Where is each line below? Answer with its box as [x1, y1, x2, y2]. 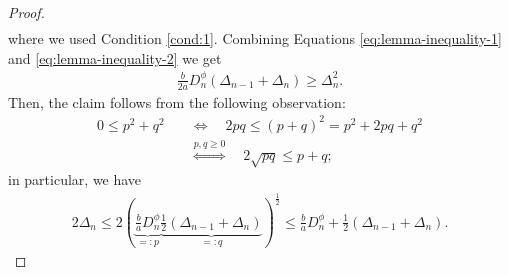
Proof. [8, 2, 45, 22]
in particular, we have [8, 169, 142, 190]
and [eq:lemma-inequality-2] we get [8, 47, 222, 68]
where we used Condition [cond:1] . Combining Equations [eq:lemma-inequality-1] [8, 28, 502, 49]
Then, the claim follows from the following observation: [8, 91, 346, 112]
